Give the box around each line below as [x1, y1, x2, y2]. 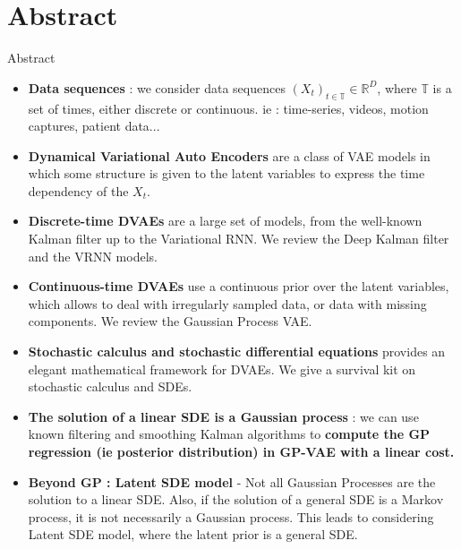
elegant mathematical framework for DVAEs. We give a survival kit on [28, 359, 416, 378]
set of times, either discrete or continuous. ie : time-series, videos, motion [28, 99, 429, 117]
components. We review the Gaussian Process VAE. [28, 312, 312, 330]
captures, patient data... [28, 116, 160, 135]
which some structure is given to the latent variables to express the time [28, 164, 425, 183]
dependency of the [28, 181, 129, 200]
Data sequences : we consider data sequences [28, 78, 286, 97]
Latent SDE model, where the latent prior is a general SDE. [28, 525, 358, 544]
